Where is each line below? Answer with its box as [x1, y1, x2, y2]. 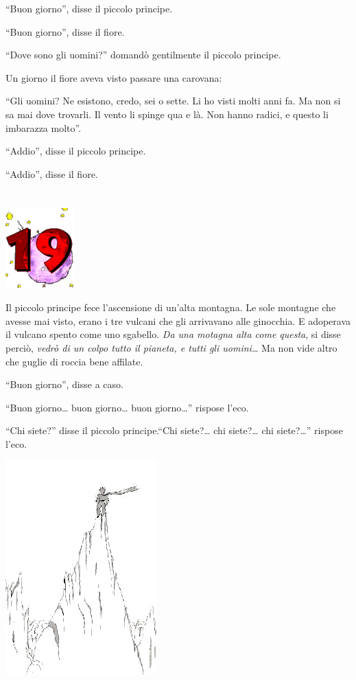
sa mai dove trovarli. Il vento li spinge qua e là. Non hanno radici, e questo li [5, 106, 329, 121]
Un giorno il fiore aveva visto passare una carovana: [5, 70, 222, 84]
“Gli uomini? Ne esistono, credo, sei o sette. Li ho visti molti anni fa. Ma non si [5, 93, 341, 108]
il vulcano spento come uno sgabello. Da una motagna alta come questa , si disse [5, 327, 341, 341]
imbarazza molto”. [5, 120, 82, 135]
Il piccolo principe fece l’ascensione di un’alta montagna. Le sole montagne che [5, 300, 336, 315]
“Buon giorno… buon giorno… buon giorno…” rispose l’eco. [5, 400, 249, 414]
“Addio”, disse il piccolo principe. [5, 144, 146, 158]
